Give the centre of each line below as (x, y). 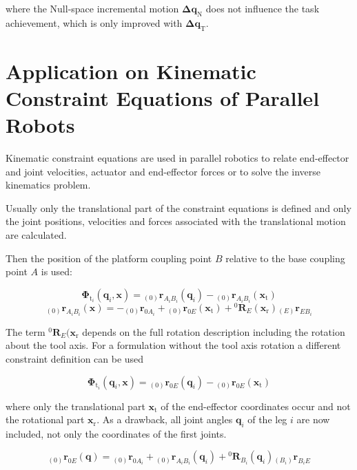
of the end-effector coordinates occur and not (256, 406)
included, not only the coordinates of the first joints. (116, 433)
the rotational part (45, 419)
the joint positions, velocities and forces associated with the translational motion (176, 221)
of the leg (267, 419)
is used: (57, 271)
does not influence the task (263, 8)
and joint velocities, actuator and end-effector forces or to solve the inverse (163, 171)
